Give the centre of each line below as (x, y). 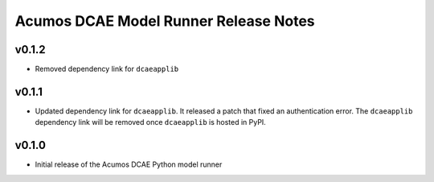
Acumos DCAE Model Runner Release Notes (165, 21)
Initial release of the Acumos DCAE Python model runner (129, 164)
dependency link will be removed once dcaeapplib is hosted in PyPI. (151, 122)
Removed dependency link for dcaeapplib (107, 69)
